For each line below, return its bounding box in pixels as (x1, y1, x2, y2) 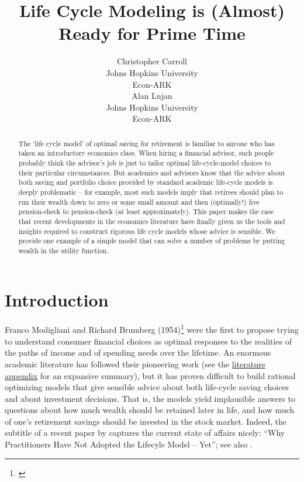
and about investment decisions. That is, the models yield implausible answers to (5, 392, 295, 404)
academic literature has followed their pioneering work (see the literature (5, 357, 265, 370)
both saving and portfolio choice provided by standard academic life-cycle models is (18, 177, 273, 187)
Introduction (5, 287, 109, 311)
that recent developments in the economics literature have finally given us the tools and (18, 216, 285, 226)
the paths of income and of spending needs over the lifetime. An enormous (5, 346, 271, 359)
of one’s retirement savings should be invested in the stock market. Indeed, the (5, 415, 286, 427)
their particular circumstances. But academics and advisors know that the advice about (18, 167, 285, 177)
